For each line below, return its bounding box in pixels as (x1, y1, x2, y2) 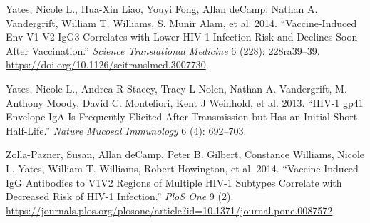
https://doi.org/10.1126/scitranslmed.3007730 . (6, 57, 209, 72)
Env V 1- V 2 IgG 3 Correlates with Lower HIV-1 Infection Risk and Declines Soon (6, 29, 358, 44)
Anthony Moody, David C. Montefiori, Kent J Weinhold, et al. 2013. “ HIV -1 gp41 (6, 95, 364, 110)
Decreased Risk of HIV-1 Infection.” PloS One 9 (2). (6, 189, 234, 204)
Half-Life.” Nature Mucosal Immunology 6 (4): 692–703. (6, 123, 247, 138)
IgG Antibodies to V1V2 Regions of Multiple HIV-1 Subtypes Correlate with (6, 175, 342, 190)
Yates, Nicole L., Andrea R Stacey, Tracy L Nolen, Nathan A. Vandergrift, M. (6, 81, 347, 95)
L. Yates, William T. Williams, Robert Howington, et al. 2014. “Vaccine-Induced (6, 160, 359, 175)
